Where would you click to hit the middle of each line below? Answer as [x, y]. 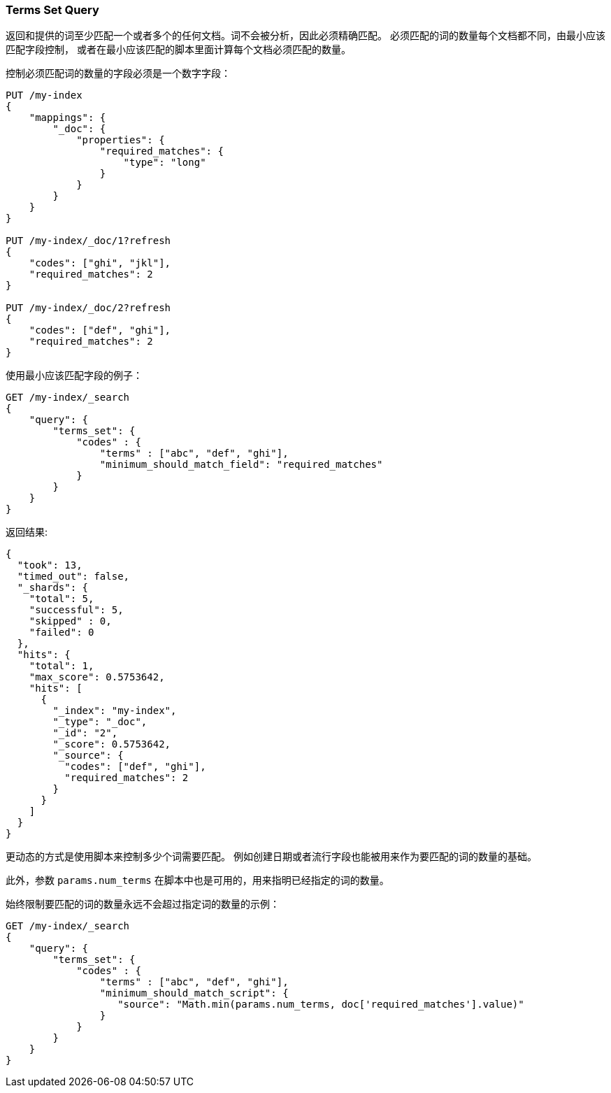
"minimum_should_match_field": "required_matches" [241, 465]
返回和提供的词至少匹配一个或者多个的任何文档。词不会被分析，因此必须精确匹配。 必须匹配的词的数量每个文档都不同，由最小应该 [305, 36]
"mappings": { [67, 118]
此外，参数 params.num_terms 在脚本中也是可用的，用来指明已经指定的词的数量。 [197, 880]
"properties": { [121, 140]
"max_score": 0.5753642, [97, 677]
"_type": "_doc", [100, 722]
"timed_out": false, [73, 577]
